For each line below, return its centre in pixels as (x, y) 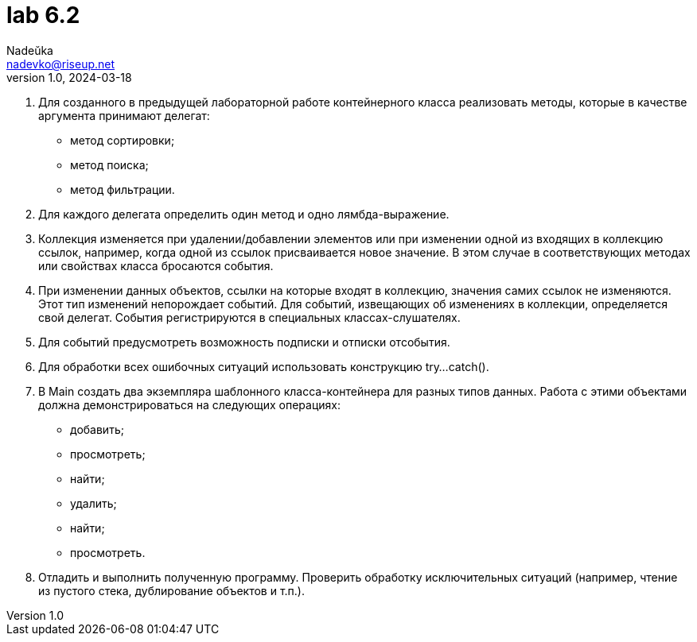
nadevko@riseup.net (61, 64)
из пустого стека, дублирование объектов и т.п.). (171, 590)
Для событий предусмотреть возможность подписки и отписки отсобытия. (244, 342)
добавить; (97, 429)
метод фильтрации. (123, 189)
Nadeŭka (30, 50)
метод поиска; (109, 164)
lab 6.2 (43, 15)
